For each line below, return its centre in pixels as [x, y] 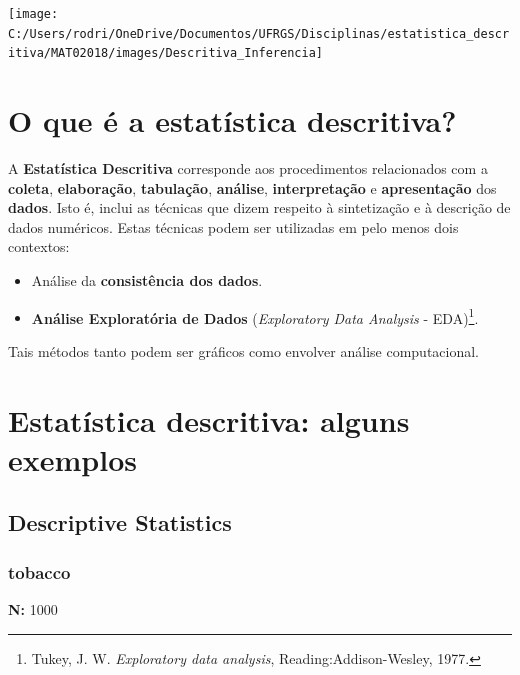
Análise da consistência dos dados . [147, 280]
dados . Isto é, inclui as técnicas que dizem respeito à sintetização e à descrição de [259, 207]
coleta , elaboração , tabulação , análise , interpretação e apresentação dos [252, 187]
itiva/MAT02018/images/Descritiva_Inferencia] [165, 53]
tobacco [39, 571]
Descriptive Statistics [120, 522]
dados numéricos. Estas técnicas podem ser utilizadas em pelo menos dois [233, 226]
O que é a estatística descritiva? [232, 120]
